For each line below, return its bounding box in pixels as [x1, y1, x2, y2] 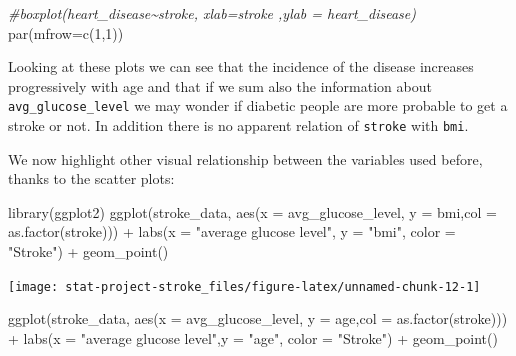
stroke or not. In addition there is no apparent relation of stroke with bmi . [8, 115, 469, 136]
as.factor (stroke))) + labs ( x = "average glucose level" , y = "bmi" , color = [8, 221, 456, 242]
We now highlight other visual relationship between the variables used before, [8, 148, 483, 169]
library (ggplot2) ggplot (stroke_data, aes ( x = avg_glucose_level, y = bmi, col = [8, 201, 497, 222]
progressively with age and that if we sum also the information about [8, 75, 432, 96]
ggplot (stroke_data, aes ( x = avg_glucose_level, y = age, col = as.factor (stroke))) [8, 308, 508, 329]
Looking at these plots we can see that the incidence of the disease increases [8, 56, 474, 77]
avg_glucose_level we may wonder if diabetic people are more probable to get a [8, 95, 508, 116]
